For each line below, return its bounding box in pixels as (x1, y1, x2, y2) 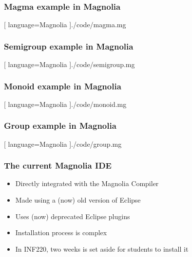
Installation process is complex (15, 227, 107, 238)
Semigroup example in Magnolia (4, 40, 134, 52)
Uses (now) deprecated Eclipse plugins (15, 211, 130, 221)
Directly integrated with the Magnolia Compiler (15, 178, 159, 188)
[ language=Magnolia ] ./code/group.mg (4, 138, 122, 149)
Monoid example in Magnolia (4, 80, 121, 92)
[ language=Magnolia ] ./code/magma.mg (4, 19, 126, 30)
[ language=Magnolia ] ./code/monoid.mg (4, 99, 127, 109)
